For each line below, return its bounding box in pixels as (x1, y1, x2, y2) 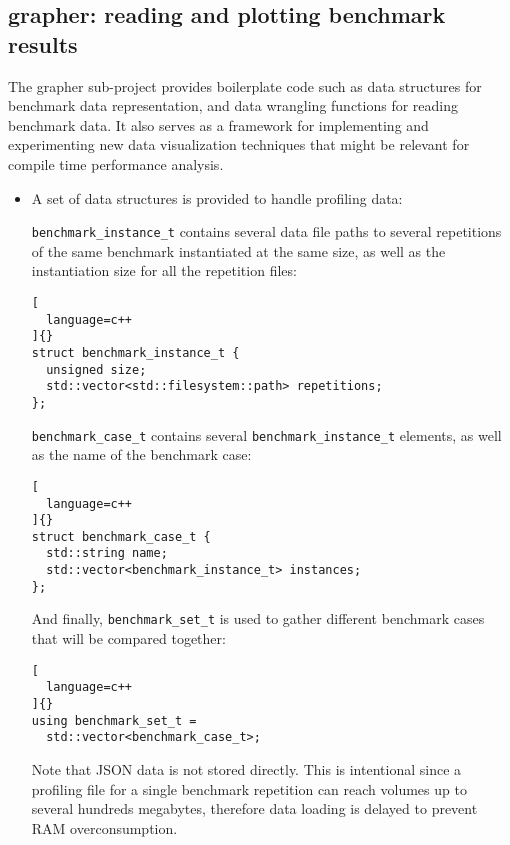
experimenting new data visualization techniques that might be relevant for (8, 134, 470, 155)
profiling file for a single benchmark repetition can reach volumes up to (31, 778, 467, 799)
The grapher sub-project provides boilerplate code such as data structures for (8, 75, 482, 96)
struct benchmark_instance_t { (31, 345, 240, 360)
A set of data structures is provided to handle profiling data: (31, 187, 403, 208)
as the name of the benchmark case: (31, 444, 252, 465)
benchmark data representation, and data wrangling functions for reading (8, 95, 459, 116)
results (8, 28, 78, 59)
